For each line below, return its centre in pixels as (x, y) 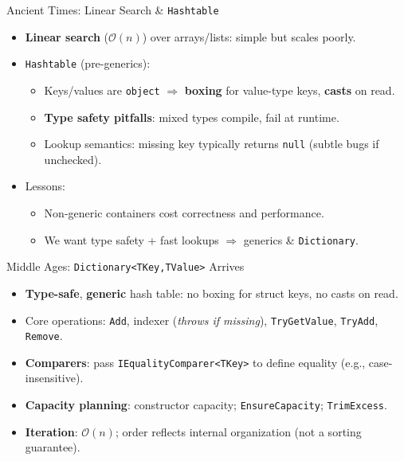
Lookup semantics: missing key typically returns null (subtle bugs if (212, 144)
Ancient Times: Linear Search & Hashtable (113, 10)
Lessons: (45, 186)
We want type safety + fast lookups (131, 239)
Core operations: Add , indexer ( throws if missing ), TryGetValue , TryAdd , (202, 320)
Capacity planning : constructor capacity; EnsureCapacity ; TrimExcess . (206, 405)
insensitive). (54, 378)
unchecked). (73, 159)
